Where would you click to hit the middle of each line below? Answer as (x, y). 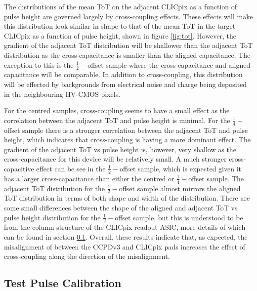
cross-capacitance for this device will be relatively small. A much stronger (115, 159)
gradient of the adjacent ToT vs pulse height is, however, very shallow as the (120, 149)
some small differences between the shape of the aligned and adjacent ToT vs (121, 208)
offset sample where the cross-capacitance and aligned (169, 64)
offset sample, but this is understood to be (179, 217)
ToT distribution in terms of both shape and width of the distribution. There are (127, 198)
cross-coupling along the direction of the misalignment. (87, 256)
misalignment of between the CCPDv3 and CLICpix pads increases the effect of (125, 246)
